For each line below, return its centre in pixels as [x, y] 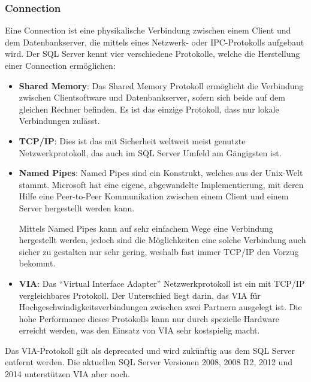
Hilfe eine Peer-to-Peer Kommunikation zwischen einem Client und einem [154, 196]
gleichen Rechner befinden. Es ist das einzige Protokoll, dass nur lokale [149, 109]
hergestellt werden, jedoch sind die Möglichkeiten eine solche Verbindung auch [162, 240]
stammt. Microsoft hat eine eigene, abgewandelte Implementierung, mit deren [161, 184]
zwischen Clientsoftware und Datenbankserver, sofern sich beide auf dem [152, 97]
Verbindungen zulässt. [59, 121]
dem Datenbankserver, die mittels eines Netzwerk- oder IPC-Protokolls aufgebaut [155, 42]
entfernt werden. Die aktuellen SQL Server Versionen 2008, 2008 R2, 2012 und [149, 362]
